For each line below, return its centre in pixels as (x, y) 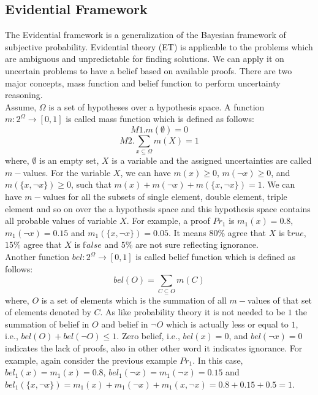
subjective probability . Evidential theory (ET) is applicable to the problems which (159, 46)
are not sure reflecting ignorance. (197, 244)
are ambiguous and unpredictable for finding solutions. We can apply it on (145, 59)
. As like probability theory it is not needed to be (193, 312)
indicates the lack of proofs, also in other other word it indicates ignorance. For (154, 347)
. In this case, (218, 360)
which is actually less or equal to (227, 324)
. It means (187, 232)
